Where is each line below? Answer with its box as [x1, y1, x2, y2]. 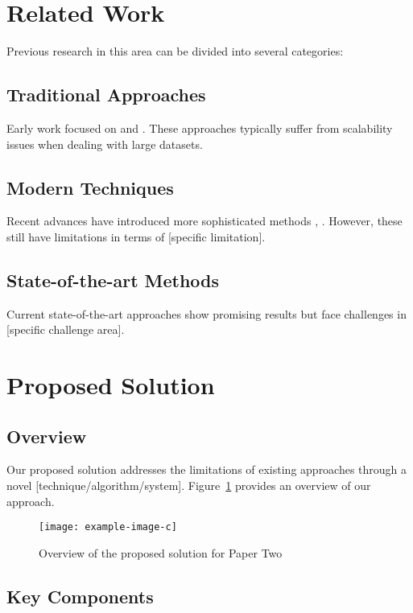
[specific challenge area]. [6, 321, 125, 338]
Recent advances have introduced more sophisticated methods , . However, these [6, 212, 403, 229]
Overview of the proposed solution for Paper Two [39, 544, 283, 561]
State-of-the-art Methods [6, 267, 220, 292]
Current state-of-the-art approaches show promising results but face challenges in [6, 305, 407, 322]
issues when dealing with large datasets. [6, 135, 203, 152]
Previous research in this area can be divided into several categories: [6, 43, 344, 60]
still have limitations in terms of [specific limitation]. [6, 228, 266, 245]
